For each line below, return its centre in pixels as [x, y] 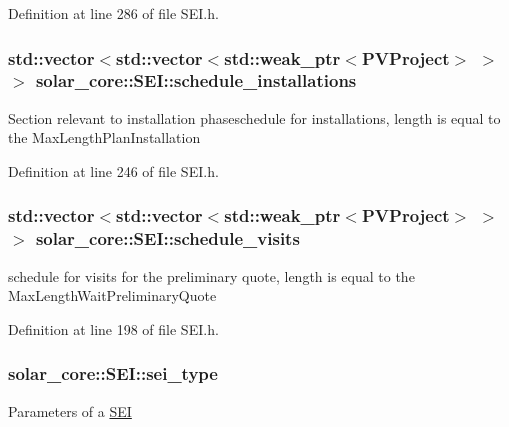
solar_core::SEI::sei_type [113, 373]
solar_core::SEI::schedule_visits [167, 238]
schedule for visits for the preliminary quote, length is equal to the [211, 275]
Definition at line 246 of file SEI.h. [113, 170]
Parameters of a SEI [70, 410]
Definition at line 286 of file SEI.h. [113, 13]
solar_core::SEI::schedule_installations [196, 80]
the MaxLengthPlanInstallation [104, 137]
